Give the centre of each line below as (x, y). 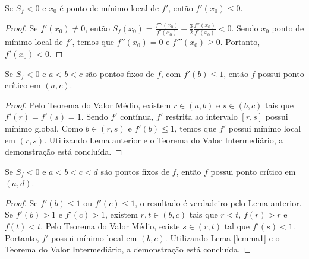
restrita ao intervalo (201, 116)
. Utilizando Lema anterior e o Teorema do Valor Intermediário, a (164, 140)
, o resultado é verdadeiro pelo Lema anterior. (218, 202)
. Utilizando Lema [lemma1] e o (222, 237)
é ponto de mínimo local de (109, 8)
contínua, (137, 116)
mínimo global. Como (44, 128)
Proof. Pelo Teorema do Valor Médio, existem (88, 105)
